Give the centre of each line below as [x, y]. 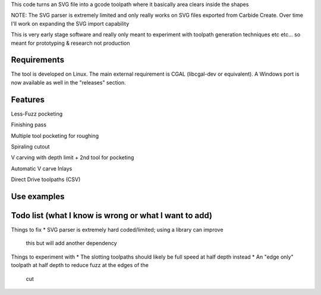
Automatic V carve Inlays [42, 168]
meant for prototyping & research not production [70, 43]
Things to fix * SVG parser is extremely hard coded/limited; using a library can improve [117, 230]
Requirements [38, 60]
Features [28, 99]
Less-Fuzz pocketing [37, 114]
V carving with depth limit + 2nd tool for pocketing [73, 157]
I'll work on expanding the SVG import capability [70, 23]
